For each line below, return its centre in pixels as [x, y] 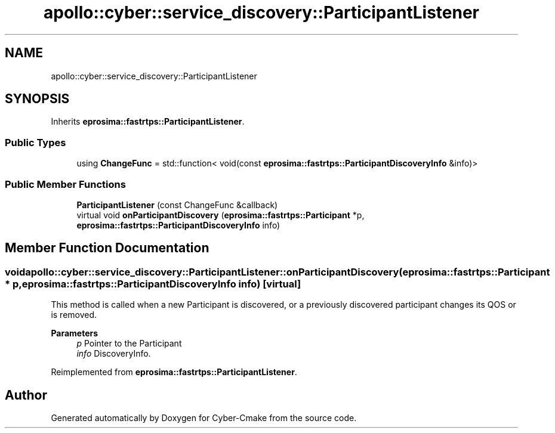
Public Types [36, 142]
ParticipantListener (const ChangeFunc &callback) [177, 205]
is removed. [74, 315]
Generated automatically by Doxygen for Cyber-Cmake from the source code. [204, 418]
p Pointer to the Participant [129, 344]
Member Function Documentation [107, 248]
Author [26, 395]
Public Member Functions [65, 184]
